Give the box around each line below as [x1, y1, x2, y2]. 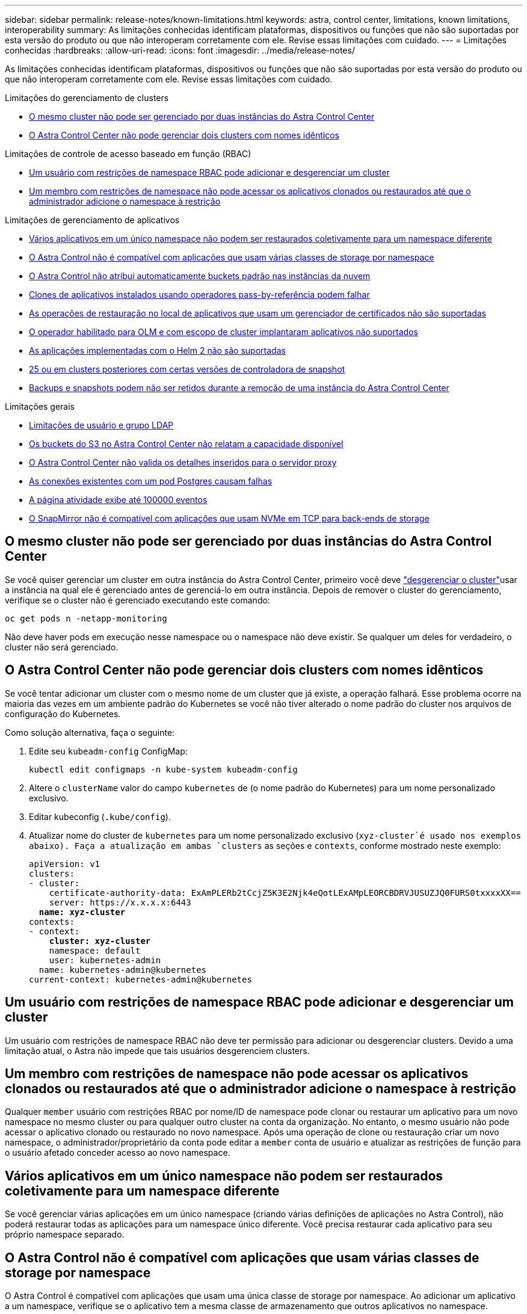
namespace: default [49, 945, 141, 955]
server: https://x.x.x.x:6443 [49, 897, 191, 907]
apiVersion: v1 [29, 859, 100, 869]
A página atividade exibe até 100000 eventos [29, 495, 208, 505]
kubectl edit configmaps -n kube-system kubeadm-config [29, 764, 298, 774]
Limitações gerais [5, 401, 75, 412]
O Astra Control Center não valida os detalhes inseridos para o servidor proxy [29, 457, 337, 467]
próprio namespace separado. [5, 1229, 125, 1240]
